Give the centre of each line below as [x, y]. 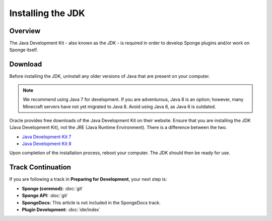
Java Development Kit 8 [47, 144]
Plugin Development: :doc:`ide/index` [61, 209]
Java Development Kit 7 [47, 137]
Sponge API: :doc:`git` [45, 195]
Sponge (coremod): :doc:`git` [53, 188]
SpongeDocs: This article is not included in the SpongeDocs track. [91, 202]
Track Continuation [40, 168]
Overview [25, 31]
